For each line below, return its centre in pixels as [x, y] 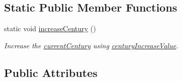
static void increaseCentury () [50, 28]
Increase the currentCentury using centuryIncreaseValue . [91, 45]
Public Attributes [51, 72]
